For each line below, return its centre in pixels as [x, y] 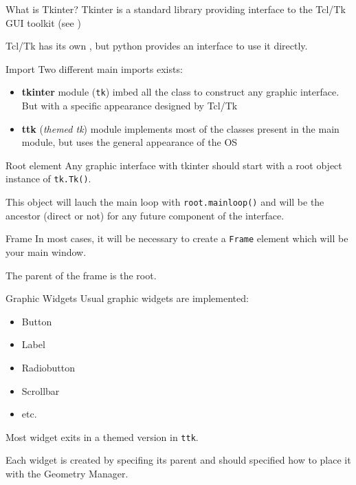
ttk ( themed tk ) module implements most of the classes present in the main [180, 128]
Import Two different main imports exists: [94, 68]
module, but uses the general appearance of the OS [130, 142]
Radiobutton [48, 367]
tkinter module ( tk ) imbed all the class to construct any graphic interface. [180, 92]
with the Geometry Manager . [67, 473]
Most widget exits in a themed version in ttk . [102, 436]
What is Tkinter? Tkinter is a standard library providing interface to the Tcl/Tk [176, 9]
